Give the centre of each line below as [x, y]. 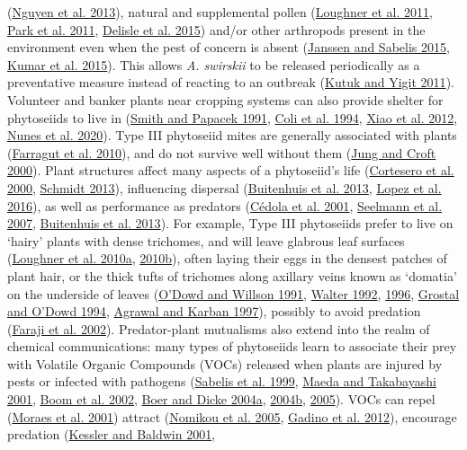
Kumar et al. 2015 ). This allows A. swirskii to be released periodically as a [214, 64]
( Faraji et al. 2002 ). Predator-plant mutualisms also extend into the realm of [219, 328]
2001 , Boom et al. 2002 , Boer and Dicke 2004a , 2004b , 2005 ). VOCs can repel [221, 399]
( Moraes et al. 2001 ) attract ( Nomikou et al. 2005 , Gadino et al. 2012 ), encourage [232, 416]
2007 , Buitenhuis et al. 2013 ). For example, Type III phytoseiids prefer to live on [230, 223]
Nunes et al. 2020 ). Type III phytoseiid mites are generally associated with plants [232, 135]
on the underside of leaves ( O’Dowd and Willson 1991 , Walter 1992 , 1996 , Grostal [233, 293]
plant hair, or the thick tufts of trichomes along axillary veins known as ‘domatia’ [232, 275]
